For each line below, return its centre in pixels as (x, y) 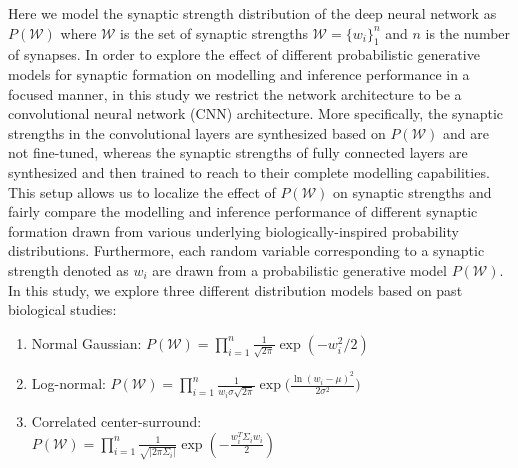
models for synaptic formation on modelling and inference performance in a (239, 73)
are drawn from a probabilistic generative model (299, 269)
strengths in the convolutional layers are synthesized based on (197, 132)
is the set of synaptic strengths (214, 32)
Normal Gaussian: (86, 342)
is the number (468, 32)
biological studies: (62, 309)
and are (465, 132)
